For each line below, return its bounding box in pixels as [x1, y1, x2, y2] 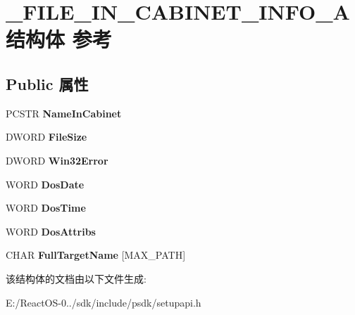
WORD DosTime [6, 200, 86, 215]
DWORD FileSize [6, 129, 87, 144]
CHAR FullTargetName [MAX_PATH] [6, 247, 186, 262]
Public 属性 [6, 72, 89, 94]
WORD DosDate [6, 176, 85, 191]
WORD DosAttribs [6, 224, 96, 238]
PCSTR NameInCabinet [6, 105, 122, 120]
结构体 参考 [6, 25, 112, 53]
